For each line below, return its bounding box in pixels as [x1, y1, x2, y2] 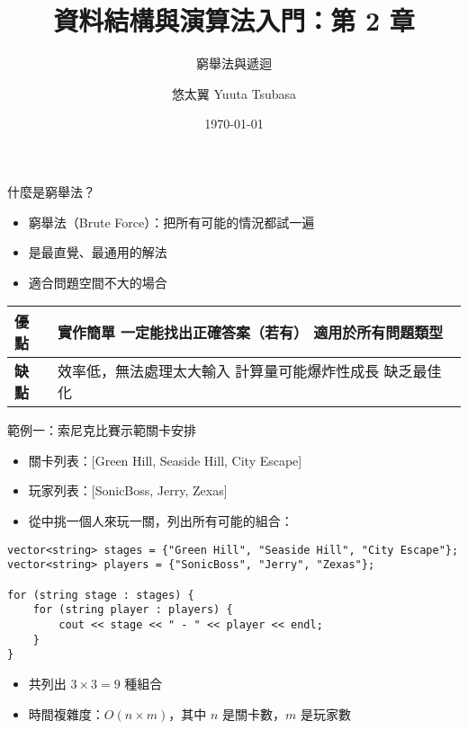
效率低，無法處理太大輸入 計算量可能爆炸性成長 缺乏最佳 [57, 361, 442, 382]
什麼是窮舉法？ [7, 182, 95, 200]
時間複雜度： [28, 704, 104, 723]
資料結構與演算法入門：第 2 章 [53, 2, 415, 39]
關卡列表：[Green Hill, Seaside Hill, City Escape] [28, 450, 302, 469]
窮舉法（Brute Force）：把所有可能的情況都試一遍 [28, 212, 315, 231]
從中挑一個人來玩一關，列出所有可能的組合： [28, 512, 293, 530]
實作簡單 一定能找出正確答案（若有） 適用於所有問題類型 [57, 322, 444, 343]
